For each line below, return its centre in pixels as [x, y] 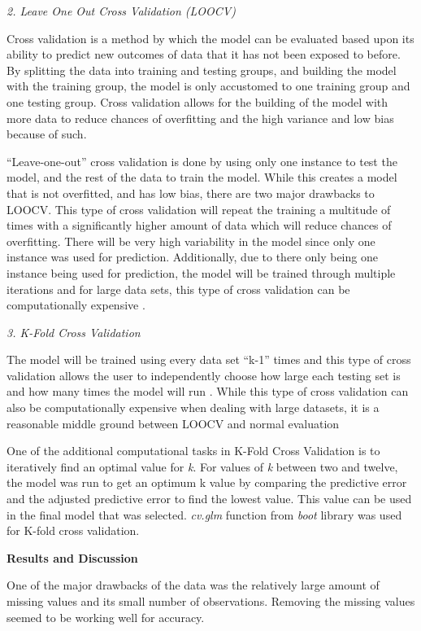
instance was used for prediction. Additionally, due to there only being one [192, 257]
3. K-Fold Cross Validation [74, 332]
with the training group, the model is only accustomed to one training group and [208, 86]
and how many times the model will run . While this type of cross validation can [208, 391]
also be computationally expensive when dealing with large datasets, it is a [193, 408]
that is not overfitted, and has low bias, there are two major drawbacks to [191, 193]
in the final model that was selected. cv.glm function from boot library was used [204, 514]
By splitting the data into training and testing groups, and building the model [202, 70]
